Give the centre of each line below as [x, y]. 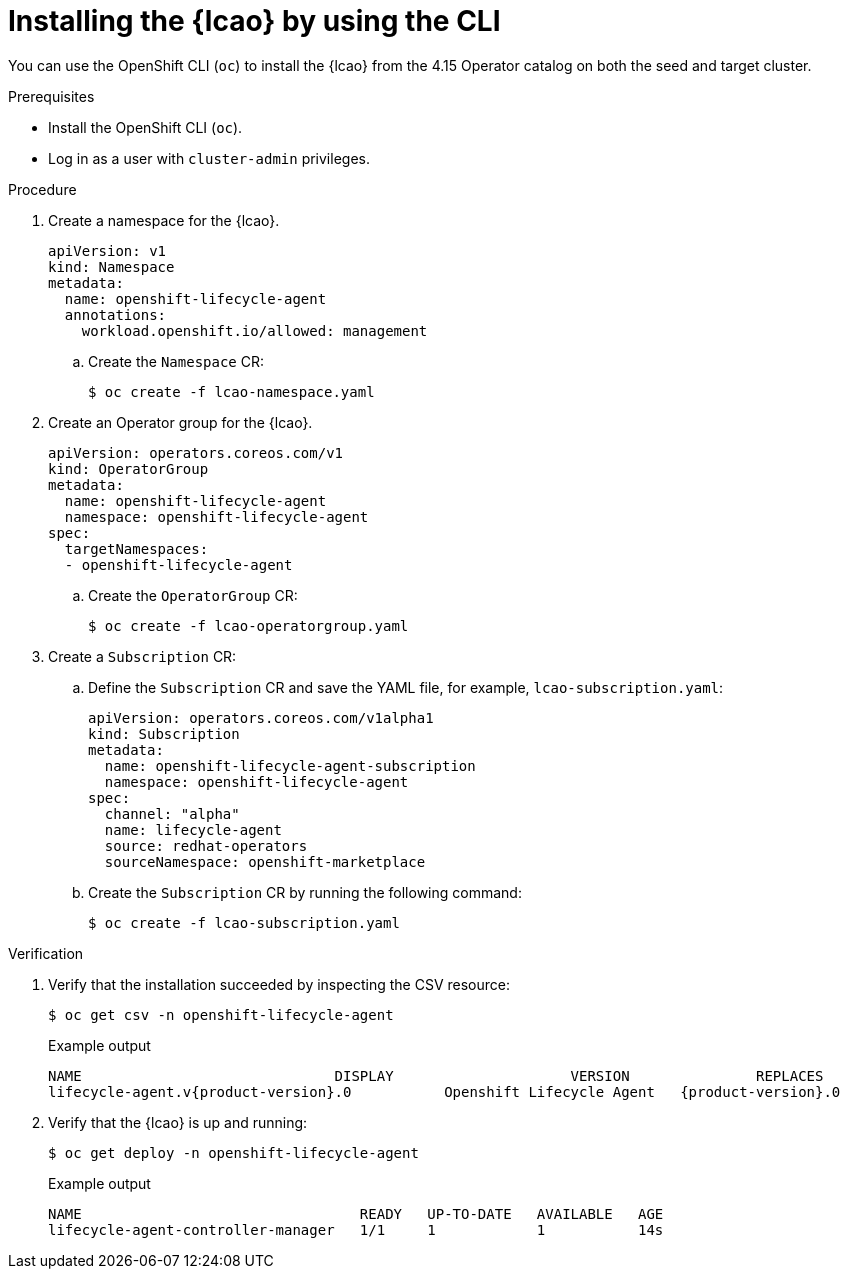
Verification [46, 953]
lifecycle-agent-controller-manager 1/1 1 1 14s [356, 1229]
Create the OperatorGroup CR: [193, 595]
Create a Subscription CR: [142, 656]
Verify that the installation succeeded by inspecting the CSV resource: [279, 984]
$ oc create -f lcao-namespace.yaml [231, 391]
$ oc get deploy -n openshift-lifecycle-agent [233, 1152]
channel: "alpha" [172, 813]
